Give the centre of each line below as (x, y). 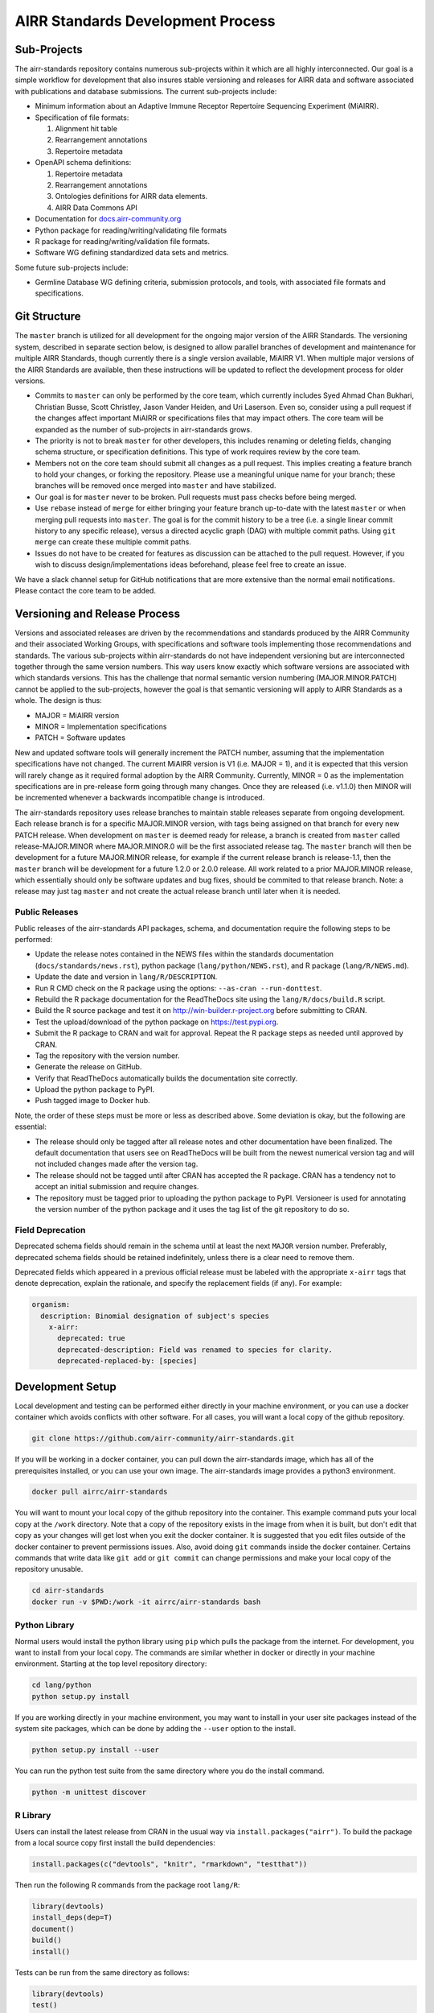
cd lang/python (61, 1685)
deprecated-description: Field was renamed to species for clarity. (195, 1350)
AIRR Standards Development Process (145, 21)
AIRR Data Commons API (96, 207)
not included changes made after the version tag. (117, 1164)
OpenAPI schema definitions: (83, 163)
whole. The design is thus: (58, 701)
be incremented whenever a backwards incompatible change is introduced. (140, 798)
